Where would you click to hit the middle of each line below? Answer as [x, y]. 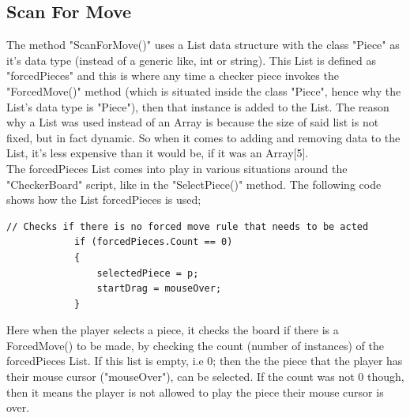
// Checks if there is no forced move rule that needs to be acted [188, 226]
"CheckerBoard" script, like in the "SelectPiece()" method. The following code [194, 184]
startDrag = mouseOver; [159, 289]
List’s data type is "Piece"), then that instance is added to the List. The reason [198, 106]
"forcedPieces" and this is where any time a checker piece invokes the [173, 75]
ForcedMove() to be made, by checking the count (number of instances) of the [195, 345]
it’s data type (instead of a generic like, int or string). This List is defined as [191, 60]
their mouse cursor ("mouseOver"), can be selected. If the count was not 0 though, [205, 377]
